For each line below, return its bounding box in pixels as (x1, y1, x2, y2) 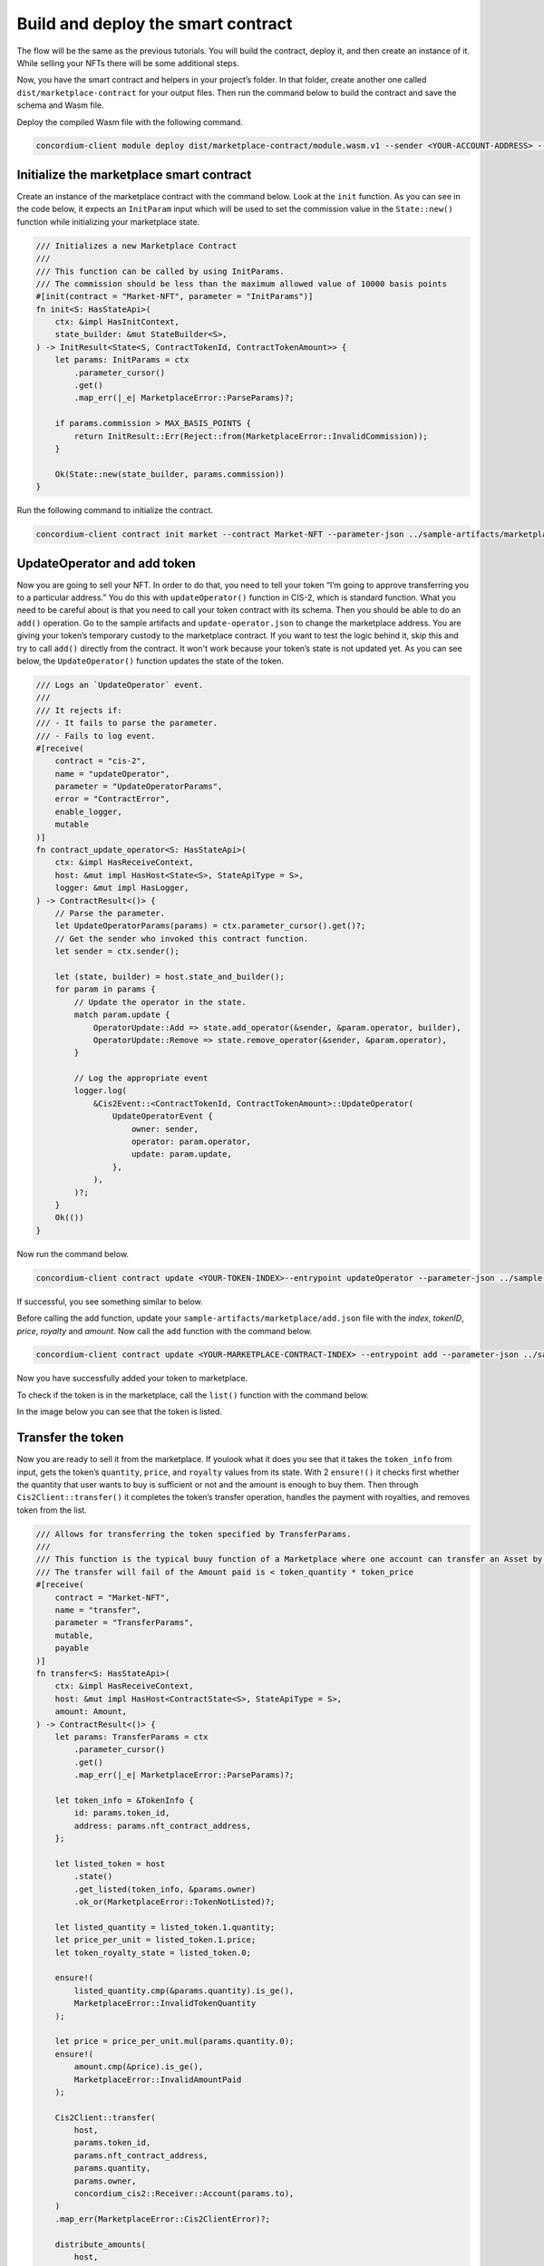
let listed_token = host (54, 1858, 166, 1869)
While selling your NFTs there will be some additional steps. (16, 57, 239, 68)
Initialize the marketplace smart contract (16, 167, 252, 182)
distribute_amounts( (54, 2239, 147, 2250)
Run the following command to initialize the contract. (16, 505, 213, 516)
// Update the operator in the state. (73, 997, 247, 1007)
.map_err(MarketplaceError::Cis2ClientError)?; (54, 2213, 271, 2224)
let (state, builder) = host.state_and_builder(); (54, 971, 285, 982)
